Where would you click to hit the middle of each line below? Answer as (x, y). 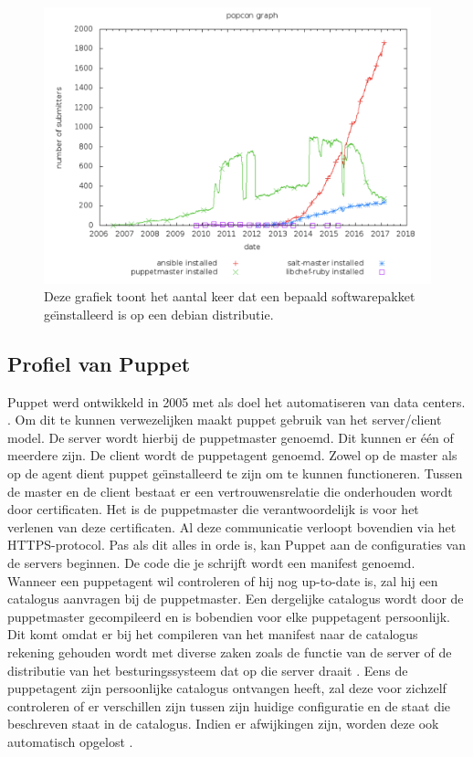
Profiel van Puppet (99, 363)
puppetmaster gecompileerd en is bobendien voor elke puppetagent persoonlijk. (229, 616)
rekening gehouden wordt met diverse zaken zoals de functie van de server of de (230, 652)
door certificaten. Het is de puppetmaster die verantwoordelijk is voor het (213, 509)
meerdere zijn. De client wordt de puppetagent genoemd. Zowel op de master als (232, 455)
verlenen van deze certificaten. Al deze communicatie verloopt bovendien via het (232, 526)
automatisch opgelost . (70, 741)
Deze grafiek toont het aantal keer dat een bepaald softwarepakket (230, 296)
